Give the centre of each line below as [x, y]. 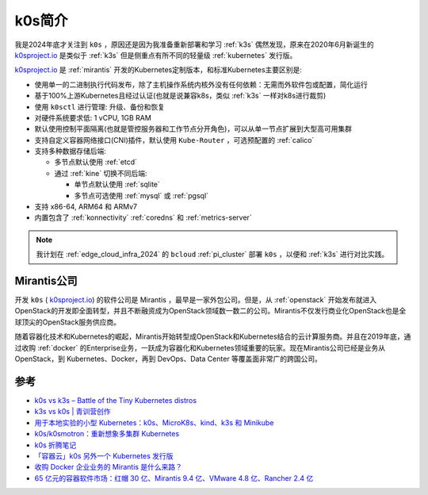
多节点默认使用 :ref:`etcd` [96, 162]
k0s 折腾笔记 [55, 445]
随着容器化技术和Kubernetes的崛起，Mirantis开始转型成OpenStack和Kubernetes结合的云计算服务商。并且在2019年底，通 [213, 336]
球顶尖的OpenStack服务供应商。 [67, 322]
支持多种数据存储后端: [71, 152]
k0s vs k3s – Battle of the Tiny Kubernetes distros [116, 400]
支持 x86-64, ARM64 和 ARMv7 [86, 207]
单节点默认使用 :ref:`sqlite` [117, 184]
